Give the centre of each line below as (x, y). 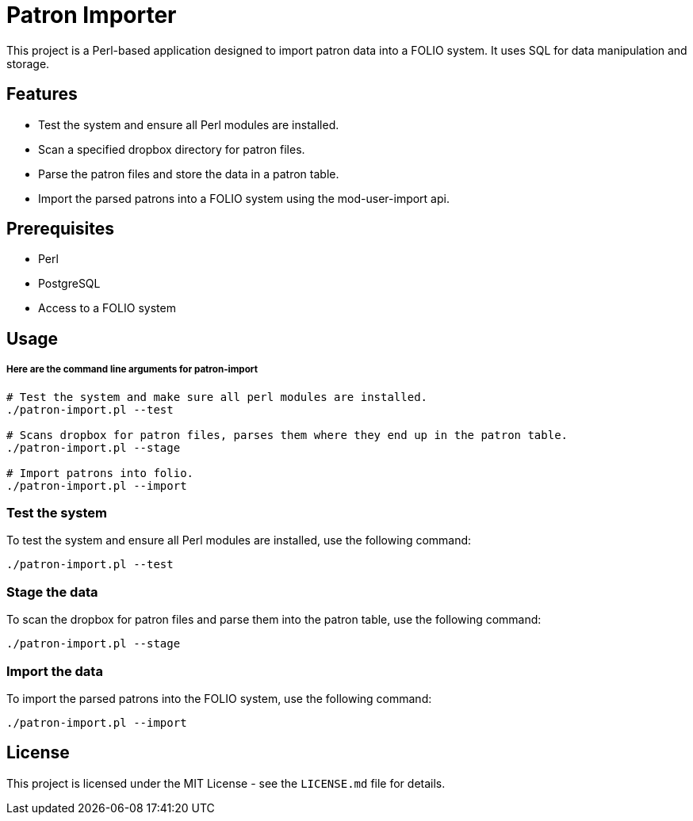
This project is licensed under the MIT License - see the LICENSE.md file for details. (226, 783)
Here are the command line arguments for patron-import (132, 370)
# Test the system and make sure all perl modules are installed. (217, 397)
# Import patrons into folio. (100, 473)
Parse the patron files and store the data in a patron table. (189, 174)
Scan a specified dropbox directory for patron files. (172, 149)
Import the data (55, 671)
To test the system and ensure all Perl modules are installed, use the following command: (239, 540)
